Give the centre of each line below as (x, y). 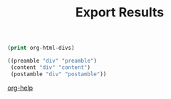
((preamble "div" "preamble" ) (52, 61)
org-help (20, 88)
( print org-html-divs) (41, 48)
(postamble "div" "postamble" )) (58, 74)
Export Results (120, 12)
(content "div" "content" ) (51, 67)
